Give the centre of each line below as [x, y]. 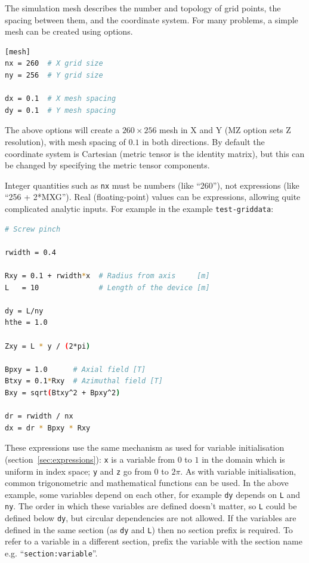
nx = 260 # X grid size [54, 64]
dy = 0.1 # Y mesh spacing [61, 110]
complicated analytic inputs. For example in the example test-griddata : [139, 208]
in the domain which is [243, 459]
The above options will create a [62, 130]
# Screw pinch [33, 229]
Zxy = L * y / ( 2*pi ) [48, 346]
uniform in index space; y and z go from [78, 471]
